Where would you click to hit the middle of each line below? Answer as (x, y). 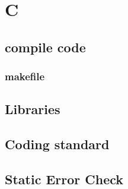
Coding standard (57, 144)
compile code (45, 47)
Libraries (33, 109)
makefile (25, 76)
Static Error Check (64, 179)
